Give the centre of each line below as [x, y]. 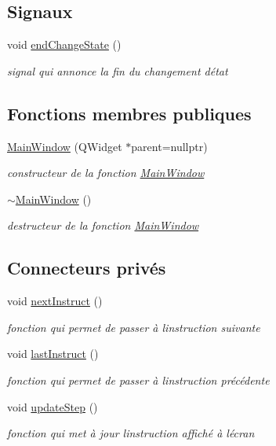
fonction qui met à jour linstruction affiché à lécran [131, 433]
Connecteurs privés [87, 268]
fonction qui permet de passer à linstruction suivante [134, 327]
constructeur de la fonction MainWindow [106, 173]
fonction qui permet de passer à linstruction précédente [138, 380]
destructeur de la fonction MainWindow [103, 225]
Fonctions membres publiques [129, 113]
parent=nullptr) [169, 146]
